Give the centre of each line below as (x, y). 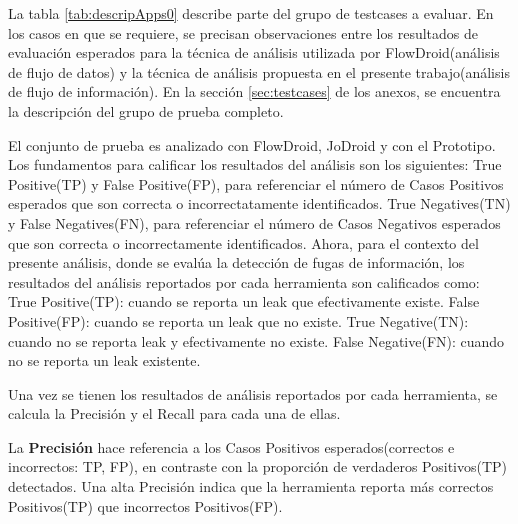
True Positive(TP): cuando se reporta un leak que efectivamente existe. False (244, 301)
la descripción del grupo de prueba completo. (146, 110)
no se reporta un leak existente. (104, 360)
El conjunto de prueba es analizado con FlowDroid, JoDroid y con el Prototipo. (252, 144)
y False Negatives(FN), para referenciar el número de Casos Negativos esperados (254, 222)
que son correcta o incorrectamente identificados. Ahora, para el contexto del (243, 242)
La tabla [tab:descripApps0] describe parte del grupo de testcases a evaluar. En (251, 13)
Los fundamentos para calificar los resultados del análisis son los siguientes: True (255, 164)
